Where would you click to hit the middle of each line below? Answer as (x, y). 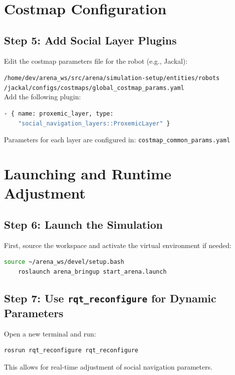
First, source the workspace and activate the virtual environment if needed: (118, 245)
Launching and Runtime (88, 174)
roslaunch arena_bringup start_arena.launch (92, 271)
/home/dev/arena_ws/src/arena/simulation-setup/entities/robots (112, 78)
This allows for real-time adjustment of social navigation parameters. (108, 366)
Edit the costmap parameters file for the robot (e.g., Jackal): (96, 61)
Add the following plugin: (42, 97)
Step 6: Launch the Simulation (83, 224)
